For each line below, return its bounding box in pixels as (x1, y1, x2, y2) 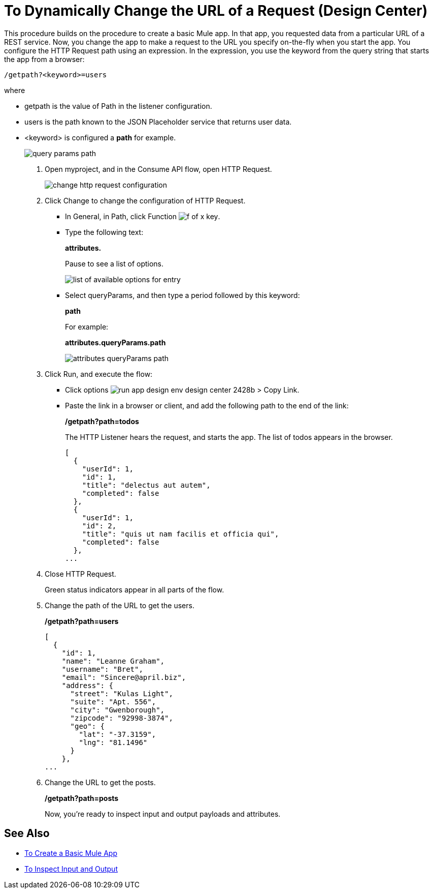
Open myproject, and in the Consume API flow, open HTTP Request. (45, 164, 272, 173)
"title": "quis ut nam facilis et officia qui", (82, 529, 279, 538)
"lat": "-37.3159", (79, 730, 156, 738)
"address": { (61, 681, 113, 690)
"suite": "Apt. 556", (70, 697, 156, 706)
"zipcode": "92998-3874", (70, 713, 173, 722)
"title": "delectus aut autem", (82, 481, 211, 489)
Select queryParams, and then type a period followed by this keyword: (65, 290, 300, 300)
